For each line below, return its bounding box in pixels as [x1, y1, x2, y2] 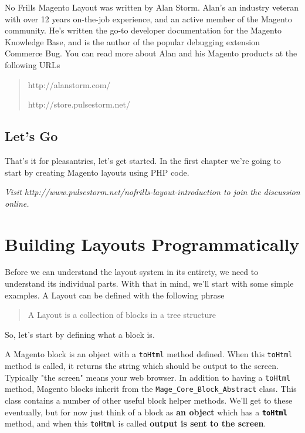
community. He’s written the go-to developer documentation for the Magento [5, 24, 282, 36]
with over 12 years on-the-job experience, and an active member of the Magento [5, 12, 292, 25]
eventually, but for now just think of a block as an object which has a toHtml [5, 405, 287, 418]
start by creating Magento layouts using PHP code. [5, 166, 189, 178]
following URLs [5, 58, 60, 71]
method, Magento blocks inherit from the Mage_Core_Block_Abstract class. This [5, 382, 297, 395]
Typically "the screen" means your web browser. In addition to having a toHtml [5, 371, 291, 383]
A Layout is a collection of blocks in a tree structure [28, 308, 216, 321]
